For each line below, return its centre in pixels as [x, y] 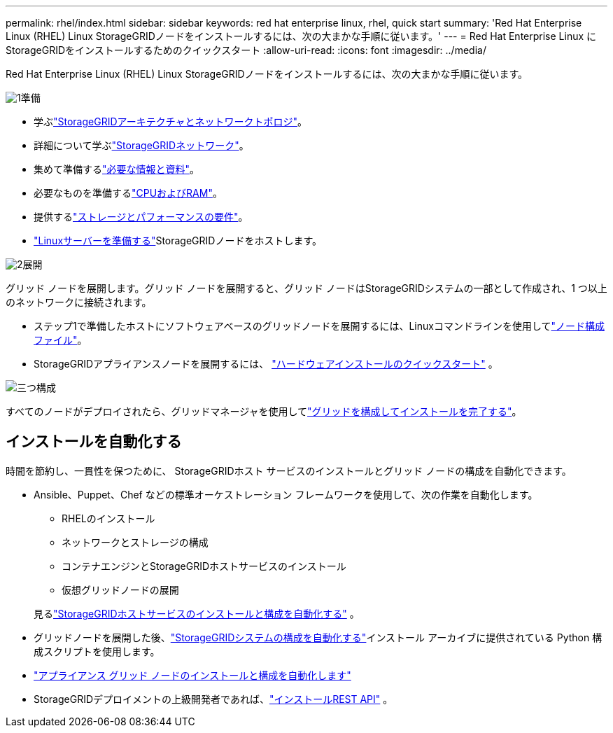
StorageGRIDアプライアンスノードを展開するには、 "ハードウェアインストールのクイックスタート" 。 [266, 364]
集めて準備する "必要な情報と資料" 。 [117, 169]
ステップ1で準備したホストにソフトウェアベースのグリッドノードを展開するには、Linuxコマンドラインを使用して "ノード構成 [319, 326]
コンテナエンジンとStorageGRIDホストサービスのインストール [204, 566]
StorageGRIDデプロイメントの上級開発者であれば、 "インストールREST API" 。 [213, 699]
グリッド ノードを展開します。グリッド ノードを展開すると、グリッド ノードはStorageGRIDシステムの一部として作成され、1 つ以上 [306, 288]
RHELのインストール [108, 518]
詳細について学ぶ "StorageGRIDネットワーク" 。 [141, 145]
